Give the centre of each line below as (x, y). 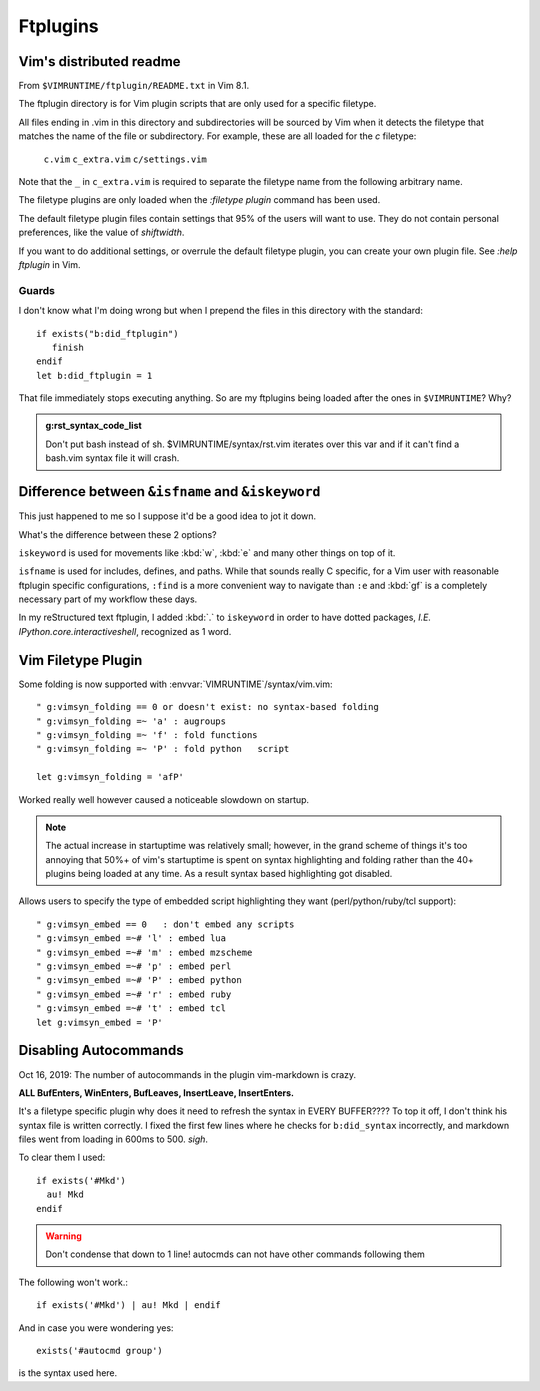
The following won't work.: (73, 1282)
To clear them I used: (62, 1157)
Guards (36, 290)
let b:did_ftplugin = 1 (94, 375)
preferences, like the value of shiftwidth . (101, 232)
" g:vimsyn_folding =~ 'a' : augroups (131, 721)
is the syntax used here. (68, 1373)
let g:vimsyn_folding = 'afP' (110, 777)
